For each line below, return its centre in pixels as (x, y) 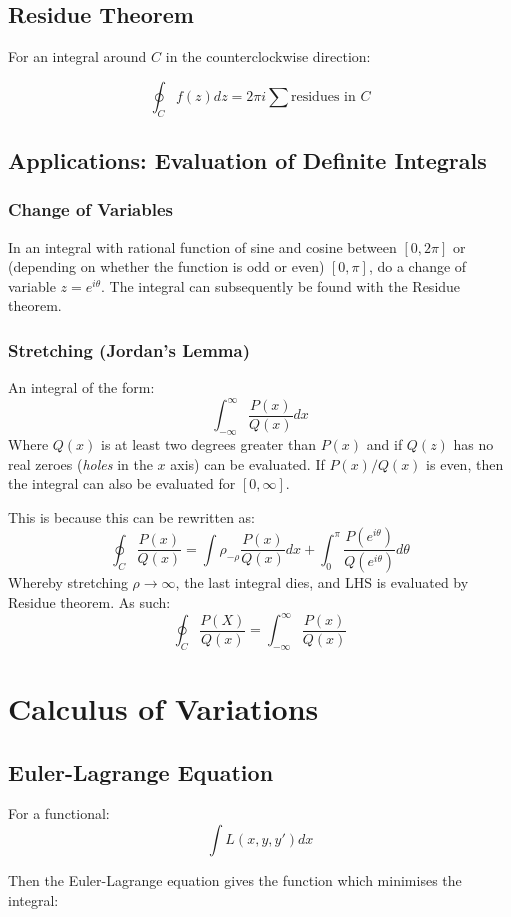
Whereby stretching (68, 582)
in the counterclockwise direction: (268, 56)
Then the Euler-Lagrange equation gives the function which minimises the (235, 879)
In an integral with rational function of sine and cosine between (202, 246)
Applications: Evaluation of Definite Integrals (247, 159)
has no (473, 444)
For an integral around (77, 56)
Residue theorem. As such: (89, 601)
